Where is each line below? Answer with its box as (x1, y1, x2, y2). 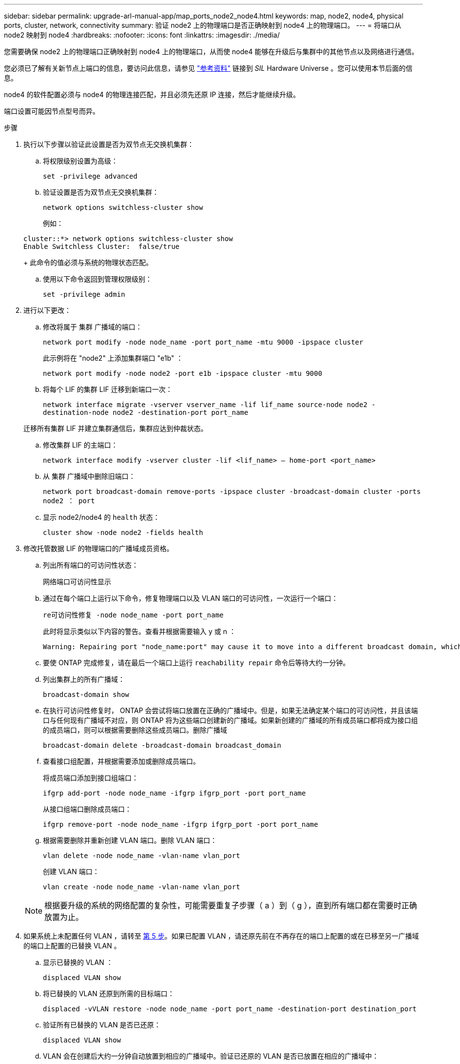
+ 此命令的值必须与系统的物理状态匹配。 (23, 258, 153, 266)
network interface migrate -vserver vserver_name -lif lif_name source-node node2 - (43, 401, 376, 409)
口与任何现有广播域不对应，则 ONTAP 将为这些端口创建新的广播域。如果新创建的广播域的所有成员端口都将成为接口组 (43, 716, 418, 724)
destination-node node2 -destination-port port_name (43, 409, 249, 416)
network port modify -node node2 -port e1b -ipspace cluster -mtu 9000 (43, 369, 323, 377)
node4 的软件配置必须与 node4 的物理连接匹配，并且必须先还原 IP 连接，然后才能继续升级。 (4, 90, 300, 99)
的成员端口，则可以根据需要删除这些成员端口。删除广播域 (43, 726, 227, 734)
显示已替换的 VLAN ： (43, 958, 113, 966)
